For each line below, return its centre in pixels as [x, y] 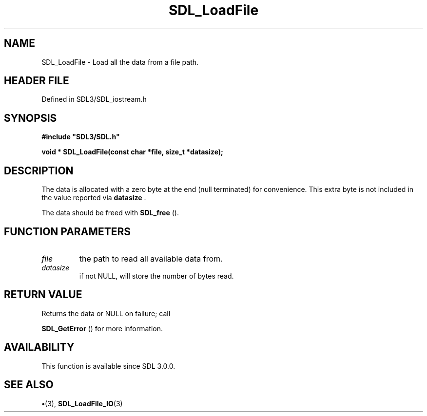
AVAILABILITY [39, 347]
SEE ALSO [29, 385]
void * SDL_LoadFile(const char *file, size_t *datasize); [132, 152]
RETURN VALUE [43, 295]
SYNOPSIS [30, 118]
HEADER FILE [37, 81]
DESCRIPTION [39, 170]
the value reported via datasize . [94, 198]
